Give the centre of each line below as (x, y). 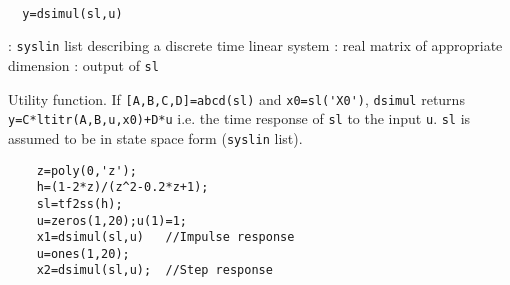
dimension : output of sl (83, 64)
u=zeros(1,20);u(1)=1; (111, 220)
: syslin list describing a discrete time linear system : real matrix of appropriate (255, 45)
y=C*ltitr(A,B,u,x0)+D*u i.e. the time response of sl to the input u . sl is (239, 118)
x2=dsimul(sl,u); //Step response (154, 270)
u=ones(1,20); (83, 253)
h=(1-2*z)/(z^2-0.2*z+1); (122, 187)
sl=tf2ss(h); (79, 203)
